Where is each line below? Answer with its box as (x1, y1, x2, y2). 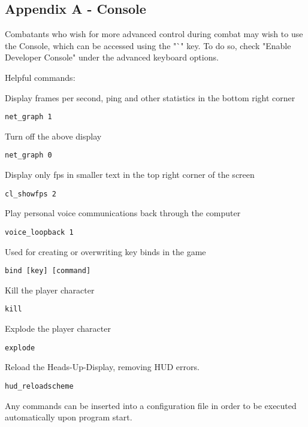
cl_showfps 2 (5, 189, 56, 198)
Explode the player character (5, 322, 111, 335)
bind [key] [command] (5, 267, 91, 275)
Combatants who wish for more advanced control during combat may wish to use (5, 28, 303, 40)
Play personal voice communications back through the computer (5, 207, 241, 219)
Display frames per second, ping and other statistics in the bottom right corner (5, 91, 295, 104)
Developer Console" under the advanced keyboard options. (5, 51, 219, 63)
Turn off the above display (5, 129, 102, 142)
